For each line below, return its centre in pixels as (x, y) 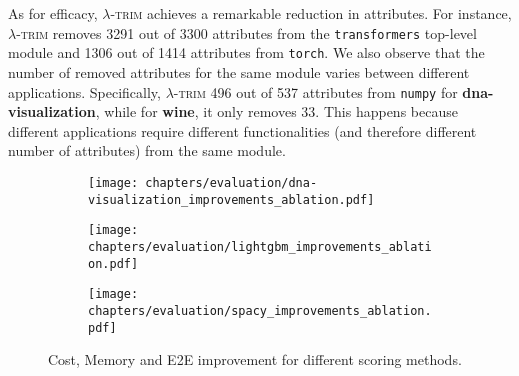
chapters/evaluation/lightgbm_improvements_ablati (260, 246)
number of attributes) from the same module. (147, 150)
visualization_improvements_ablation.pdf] (231, 199)
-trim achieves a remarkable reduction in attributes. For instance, (311, 13)
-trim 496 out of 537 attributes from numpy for (315, 91)
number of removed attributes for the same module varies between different (239, 71)
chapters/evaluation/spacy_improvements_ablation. (260, 310)
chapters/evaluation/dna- (231, 182)
